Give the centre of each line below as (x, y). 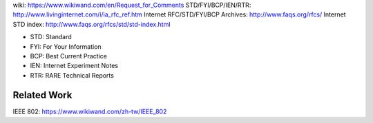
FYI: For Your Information (66, 46)
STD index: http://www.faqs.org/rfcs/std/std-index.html (92, 24)
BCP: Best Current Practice (68, 56)
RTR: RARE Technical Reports (72, 75)
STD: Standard (51, 37)
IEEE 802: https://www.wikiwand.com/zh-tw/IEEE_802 (90, 111)
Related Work (42, 95)
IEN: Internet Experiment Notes (74, 66)
